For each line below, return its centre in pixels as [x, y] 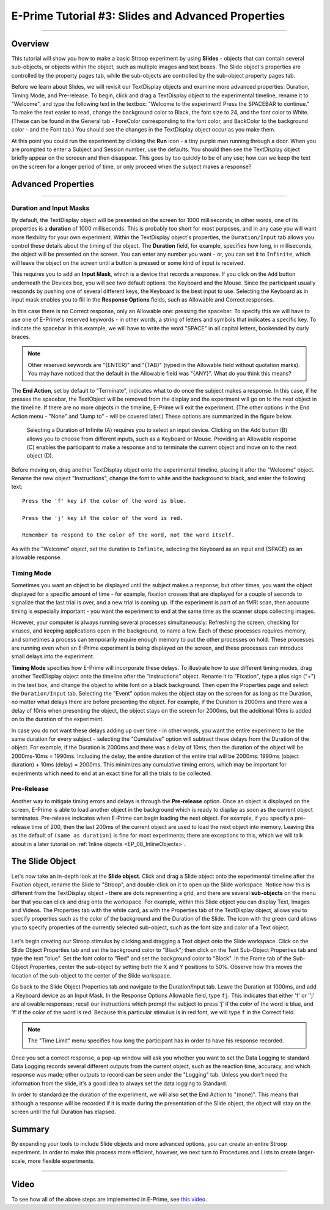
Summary [30, 1129]
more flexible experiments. [61, 1161]
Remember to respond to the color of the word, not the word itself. [129, 535]
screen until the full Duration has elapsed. [64, 1112]
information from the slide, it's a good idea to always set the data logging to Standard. [119, 1083]
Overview [30, 44]
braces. [21, 336]
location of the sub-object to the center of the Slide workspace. [91, 975]
